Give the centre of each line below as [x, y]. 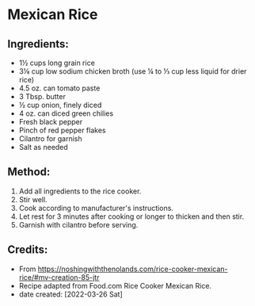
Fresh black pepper [51, 122]
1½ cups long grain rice [57, 63]
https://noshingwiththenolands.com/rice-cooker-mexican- [133, 269]
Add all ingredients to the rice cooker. [80, 191]
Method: [29, 172]
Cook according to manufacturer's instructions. [96, 208]
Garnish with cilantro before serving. [78, 224]
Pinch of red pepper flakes [62, 130]
